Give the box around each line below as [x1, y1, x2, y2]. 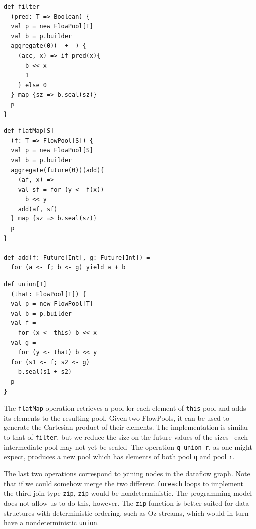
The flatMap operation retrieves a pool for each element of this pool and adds [4, 403, 246, 413]
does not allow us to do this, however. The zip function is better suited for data [4, 497, 249, 508]
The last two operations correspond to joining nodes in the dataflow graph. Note [4, 468, 250, 478]
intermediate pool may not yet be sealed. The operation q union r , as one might [4, 441, 252, 452]
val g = [11, 339, 36, 346]
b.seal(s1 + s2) [18, 368, 72, 376]
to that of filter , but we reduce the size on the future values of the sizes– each [4, 432, 248, 442]
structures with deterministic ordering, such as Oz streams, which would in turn [4, 507, 249, 518]
